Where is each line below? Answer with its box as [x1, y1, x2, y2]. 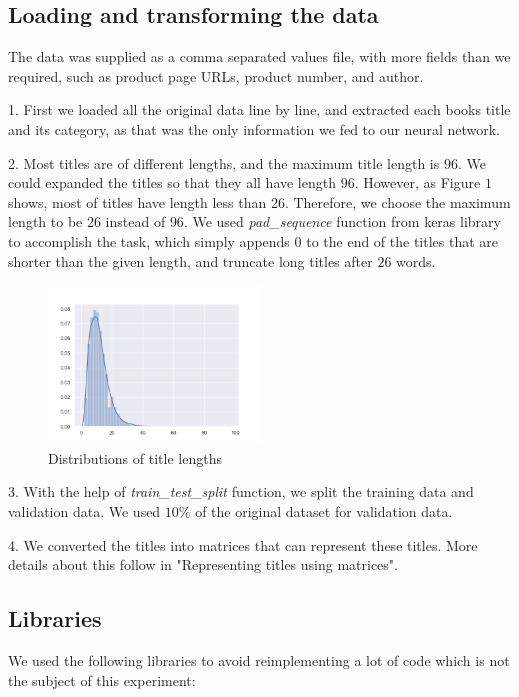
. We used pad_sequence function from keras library [183, 211, 501, 232]
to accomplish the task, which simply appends [8, 230, 290, 251]
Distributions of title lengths [48, 447, 222, 468]
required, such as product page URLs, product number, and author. [8, 65, 424, 86]
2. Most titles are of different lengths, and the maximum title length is [8, 152, 440, 173]
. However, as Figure [354, 172, 481, 193]
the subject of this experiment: [8, 669, 196, 690]
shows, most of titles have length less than [8, 191, 267, 212]
